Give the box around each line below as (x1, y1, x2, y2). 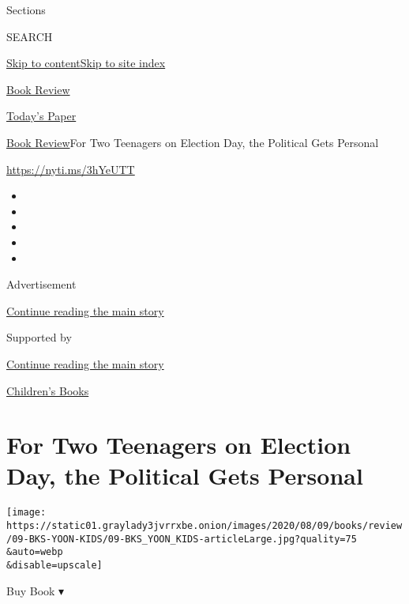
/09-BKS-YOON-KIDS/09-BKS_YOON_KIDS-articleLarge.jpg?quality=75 (6, 533, 357, 545)
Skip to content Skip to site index (6, 55, 166, 71)
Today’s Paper (6, 108, 77, 124)
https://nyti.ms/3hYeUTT (6, 160, 135, 177)
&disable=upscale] (6, 560, 103, 572)
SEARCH (6, 28, 53, 44)
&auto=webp (6, 546, 63, 558)
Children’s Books (6, 382, 89, 398)
